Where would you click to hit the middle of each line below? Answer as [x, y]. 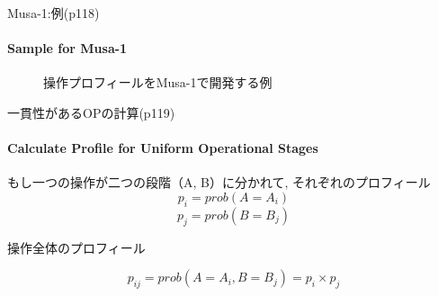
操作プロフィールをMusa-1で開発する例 [158, 82]
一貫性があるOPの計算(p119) [91, 112]
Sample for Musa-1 [67, 48]
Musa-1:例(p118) [54, 13]
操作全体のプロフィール [76, 247]
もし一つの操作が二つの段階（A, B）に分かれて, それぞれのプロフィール [219, 182]
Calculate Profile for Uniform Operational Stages [163, 148]
